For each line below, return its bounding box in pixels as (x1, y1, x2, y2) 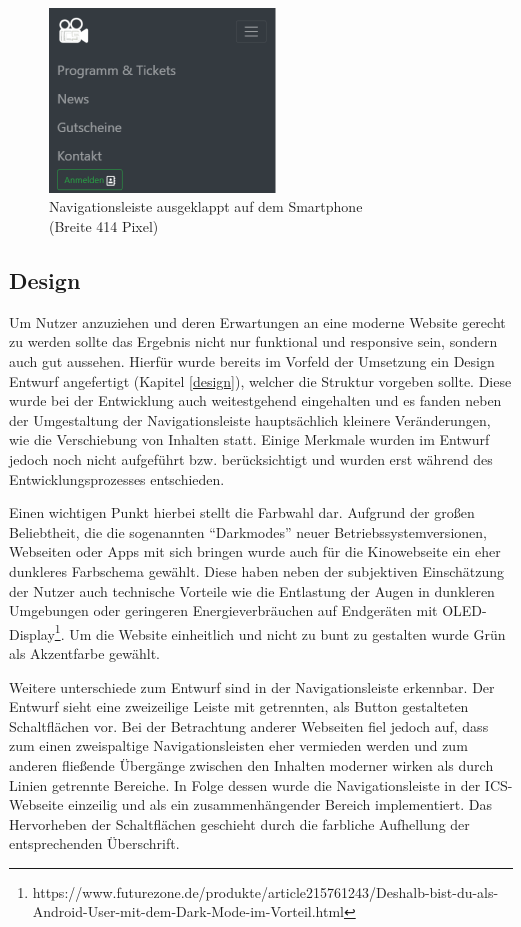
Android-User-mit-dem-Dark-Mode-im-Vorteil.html (32, 901, 344, 922)
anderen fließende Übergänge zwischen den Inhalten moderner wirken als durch (9, 754, 494, 775)
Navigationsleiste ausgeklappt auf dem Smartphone (49, 196, 363, 217)
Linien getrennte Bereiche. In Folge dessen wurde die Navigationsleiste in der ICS (9, 774, 508, 795)
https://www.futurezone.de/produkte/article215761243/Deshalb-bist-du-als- (32, 881, 499, 902)
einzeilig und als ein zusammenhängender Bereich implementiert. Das (68, 794, 492, 815)
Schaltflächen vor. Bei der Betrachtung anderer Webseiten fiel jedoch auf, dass (9, 715, 489, 736)
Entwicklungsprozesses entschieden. (9, 468, 225, 489)
